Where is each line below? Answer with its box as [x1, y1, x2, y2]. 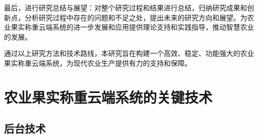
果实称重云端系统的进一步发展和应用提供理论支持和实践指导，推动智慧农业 [10, 22, 254, 32]
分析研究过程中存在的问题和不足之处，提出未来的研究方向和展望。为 [24, 12, 247, 22]
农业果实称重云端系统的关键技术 [4, 87, 213, 107]
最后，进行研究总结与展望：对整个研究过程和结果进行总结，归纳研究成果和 [4, 2, 247, 12]
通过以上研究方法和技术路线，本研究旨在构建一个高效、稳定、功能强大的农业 [4, 48, 254, 58]
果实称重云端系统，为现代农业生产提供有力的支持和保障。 [4, 57, 192, 68]
